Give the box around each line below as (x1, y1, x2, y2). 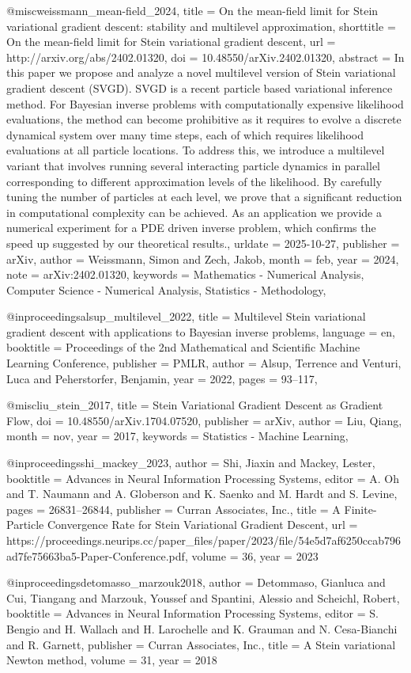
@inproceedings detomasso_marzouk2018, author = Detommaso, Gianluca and (6, 574, 386, 591)
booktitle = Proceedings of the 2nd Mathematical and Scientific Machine (6, 339, 360, 356)
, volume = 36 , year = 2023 (184, 547, 319, 564)
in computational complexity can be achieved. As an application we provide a (6, 203, 382, 220)
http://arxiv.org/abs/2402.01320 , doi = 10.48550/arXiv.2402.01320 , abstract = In (6, 48, 405, 65)
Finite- (344, 500, 377, 517)
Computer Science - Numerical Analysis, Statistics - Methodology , (6, 281, 326, 298)
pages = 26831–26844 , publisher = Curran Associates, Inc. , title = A (6, 500, 341, 517)
